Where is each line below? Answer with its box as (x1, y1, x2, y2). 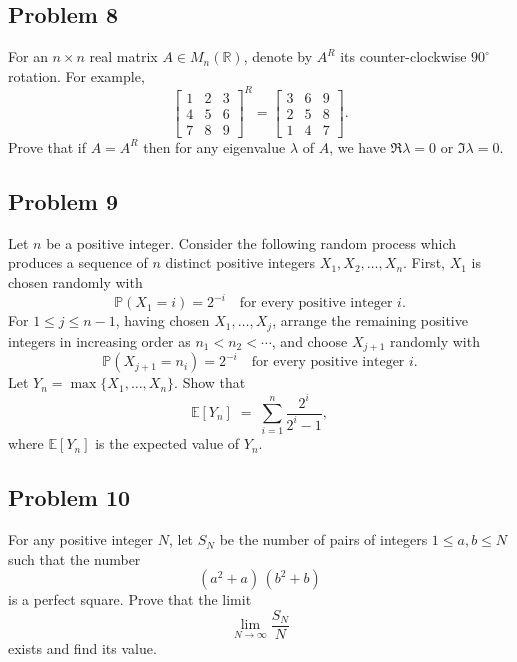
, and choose (271, 330, 348, 351)
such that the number (8, 548, 141, 569)
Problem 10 (8, 482, 131, 513)
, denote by (243, 46, 313, 67)
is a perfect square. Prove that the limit (8, 589, 252, 610)
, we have (329, 136, 386, 157)
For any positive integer (8, 529, 154, 550)
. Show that (174, 372, 246, 393)
